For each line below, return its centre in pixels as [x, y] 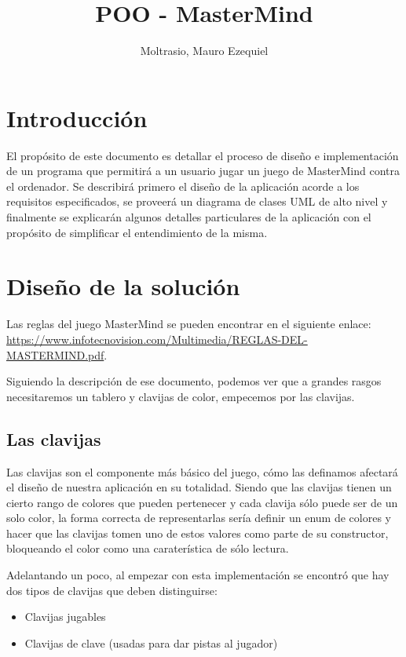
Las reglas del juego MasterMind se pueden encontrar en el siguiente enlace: [189, 324]
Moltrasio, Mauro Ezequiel [204, 51]
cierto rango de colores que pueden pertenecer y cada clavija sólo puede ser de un [202, 502]
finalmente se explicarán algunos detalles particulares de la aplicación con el [189, 217]
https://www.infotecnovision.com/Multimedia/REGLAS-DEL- [157, 339]
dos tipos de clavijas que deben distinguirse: [112, 590]
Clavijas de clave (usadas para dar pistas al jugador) [151, 642]
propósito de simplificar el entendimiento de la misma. [137, 232]
